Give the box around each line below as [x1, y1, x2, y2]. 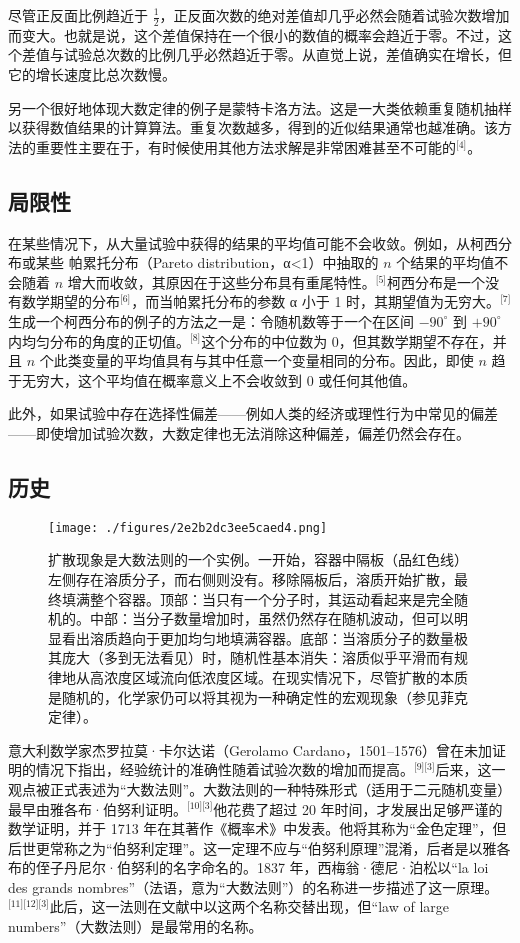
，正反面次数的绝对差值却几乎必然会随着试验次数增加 [159, 5, 510, 25]
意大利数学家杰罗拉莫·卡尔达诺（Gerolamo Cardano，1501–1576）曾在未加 [8, 739, 492, 760]
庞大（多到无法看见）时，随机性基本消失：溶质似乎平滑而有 [61, 647, 454, 668]
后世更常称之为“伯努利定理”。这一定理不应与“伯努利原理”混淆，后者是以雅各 [8, 837, 511, 858]
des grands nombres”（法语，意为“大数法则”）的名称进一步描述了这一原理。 [8, 876, 499, 897]
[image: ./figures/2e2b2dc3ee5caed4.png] [48, 520, 328, 535]
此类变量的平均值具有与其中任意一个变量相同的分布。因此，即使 [53, 350, 474, 371]
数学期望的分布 [21, 291, 120, 312]
